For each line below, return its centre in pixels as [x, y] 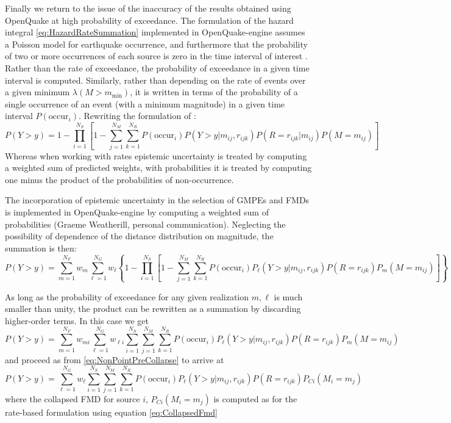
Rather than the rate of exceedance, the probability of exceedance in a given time [157, 67]
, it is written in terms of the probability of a [214, 92]
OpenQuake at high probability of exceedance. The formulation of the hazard [149, 20]
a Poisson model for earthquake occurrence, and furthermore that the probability [156, 44]
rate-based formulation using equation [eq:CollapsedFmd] [111, 412]
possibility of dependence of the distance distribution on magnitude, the [139, 236]
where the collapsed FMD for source [73, 398]
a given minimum [37, 92]
